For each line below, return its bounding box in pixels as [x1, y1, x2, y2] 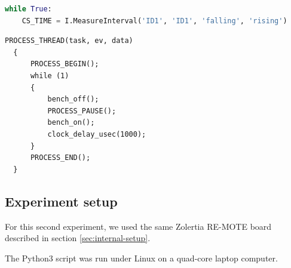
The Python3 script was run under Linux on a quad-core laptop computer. [5, 251, 278, 264]
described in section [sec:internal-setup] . [5, 232, 151, 244]
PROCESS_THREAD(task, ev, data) [5, 36, 133, 45]
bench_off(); [47, 95, 99, 104]
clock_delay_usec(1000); [47, 130, 146, 138]
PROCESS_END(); [30, 153, 91, 162]
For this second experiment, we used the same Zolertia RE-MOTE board [5, 220, 272, 232]
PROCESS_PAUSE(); [47, 106, 117, 115]
